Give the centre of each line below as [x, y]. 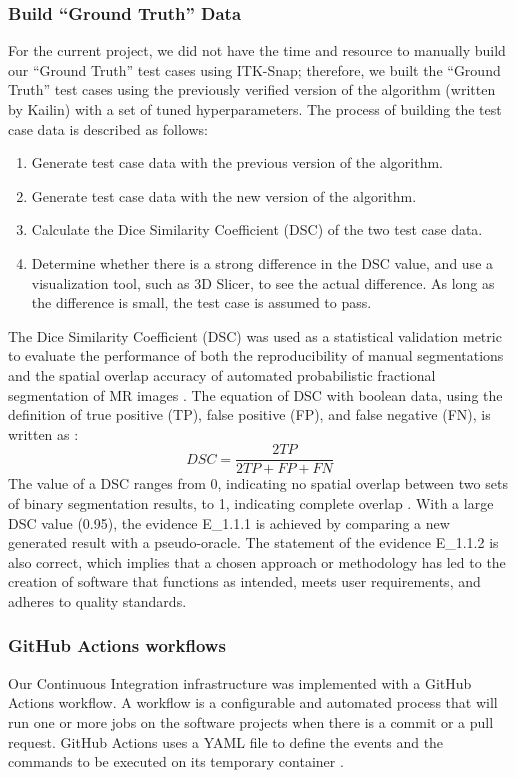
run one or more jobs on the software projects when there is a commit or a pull [251, 721]
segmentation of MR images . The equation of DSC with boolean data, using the [255, 394]
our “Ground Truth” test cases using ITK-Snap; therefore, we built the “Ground [254, 69]
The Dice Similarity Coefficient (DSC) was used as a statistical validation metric [255, 335]
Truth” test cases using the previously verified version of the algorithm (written [252, 89]
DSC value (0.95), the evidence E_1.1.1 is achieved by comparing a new [229, 522]
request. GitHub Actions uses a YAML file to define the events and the [226, 741]
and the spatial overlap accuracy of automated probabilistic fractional [222, 374]
